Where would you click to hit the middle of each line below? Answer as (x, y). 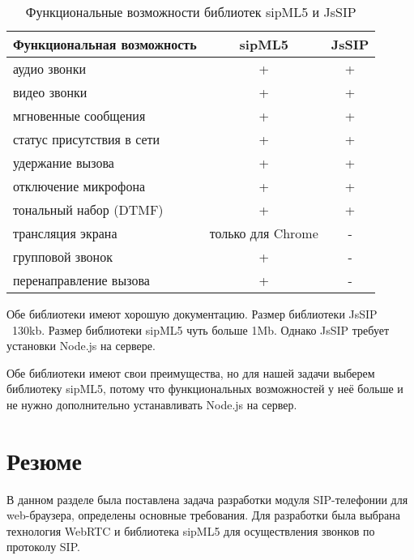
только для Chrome (264, 233)
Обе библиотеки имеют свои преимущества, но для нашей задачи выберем (191, 372)
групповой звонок (63, 256)
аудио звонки (49, 68)
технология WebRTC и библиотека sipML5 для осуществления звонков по (191, 530)
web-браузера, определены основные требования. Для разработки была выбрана (203, 515)
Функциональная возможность (105, 44)
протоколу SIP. (43, 547)
